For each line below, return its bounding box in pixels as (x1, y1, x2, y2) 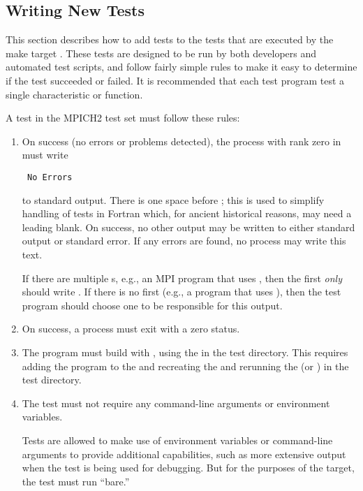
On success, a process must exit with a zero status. (22, 321, 240, 336)
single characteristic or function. (6, 87, 143, 101)
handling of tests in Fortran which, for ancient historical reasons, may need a (22, 206, 352, 221)
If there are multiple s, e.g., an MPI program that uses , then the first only (22, 270, 342, 285)
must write (22, 147, 68, 162)
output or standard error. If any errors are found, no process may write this (22, 233, 346, 248)
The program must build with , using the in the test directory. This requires (22, 344, 348, 359)
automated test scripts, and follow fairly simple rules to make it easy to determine (6, 59, 357, 74)
